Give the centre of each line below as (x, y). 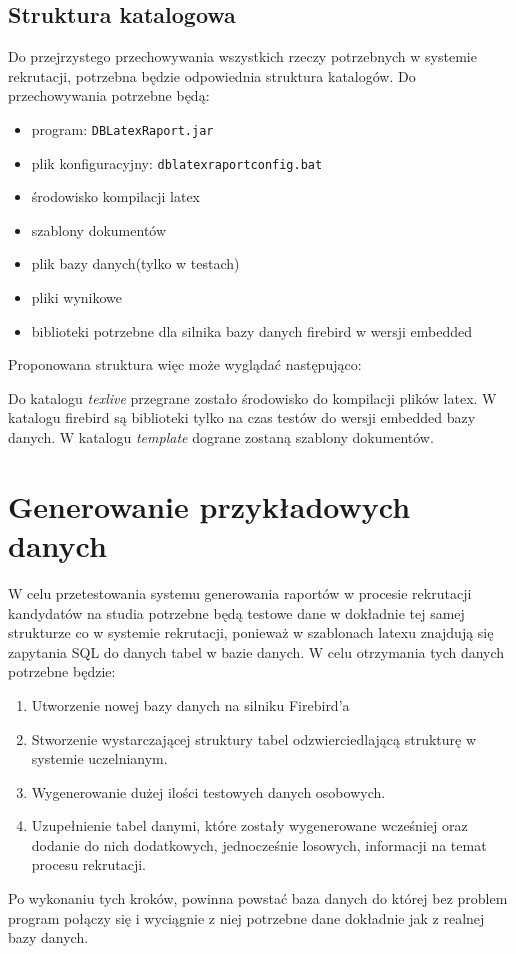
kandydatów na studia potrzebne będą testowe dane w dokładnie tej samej (236, 612)
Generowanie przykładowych (209, 505)
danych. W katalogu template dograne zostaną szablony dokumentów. (221, 437)
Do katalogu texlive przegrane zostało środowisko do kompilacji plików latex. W (252, 397)
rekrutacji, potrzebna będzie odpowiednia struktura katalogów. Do (212, 75)
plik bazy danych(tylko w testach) (135, 263)
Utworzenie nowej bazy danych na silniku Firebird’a (190, 704)
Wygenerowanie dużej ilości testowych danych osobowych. (208, 791)
